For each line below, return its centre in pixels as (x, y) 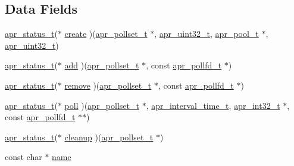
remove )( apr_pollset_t (108, 85)
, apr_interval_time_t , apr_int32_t (213, 105)
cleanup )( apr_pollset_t (109, 137)
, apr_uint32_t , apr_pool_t (207, 34)
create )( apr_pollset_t (106, 34)
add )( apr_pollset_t (102, 65)
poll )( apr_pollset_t (102, 105)
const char (24, 157)
